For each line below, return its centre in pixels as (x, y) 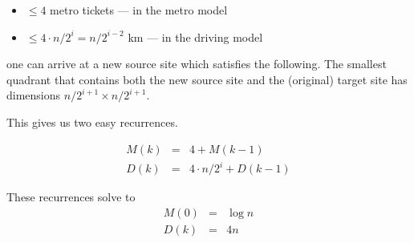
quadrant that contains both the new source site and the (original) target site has (207, 79)
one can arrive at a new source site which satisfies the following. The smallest (197, 64)
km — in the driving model (195, 36)
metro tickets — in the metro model (139, 10)
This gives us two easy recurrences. (92, 121)
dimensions (34, 95)
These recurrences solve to (71, 197)
